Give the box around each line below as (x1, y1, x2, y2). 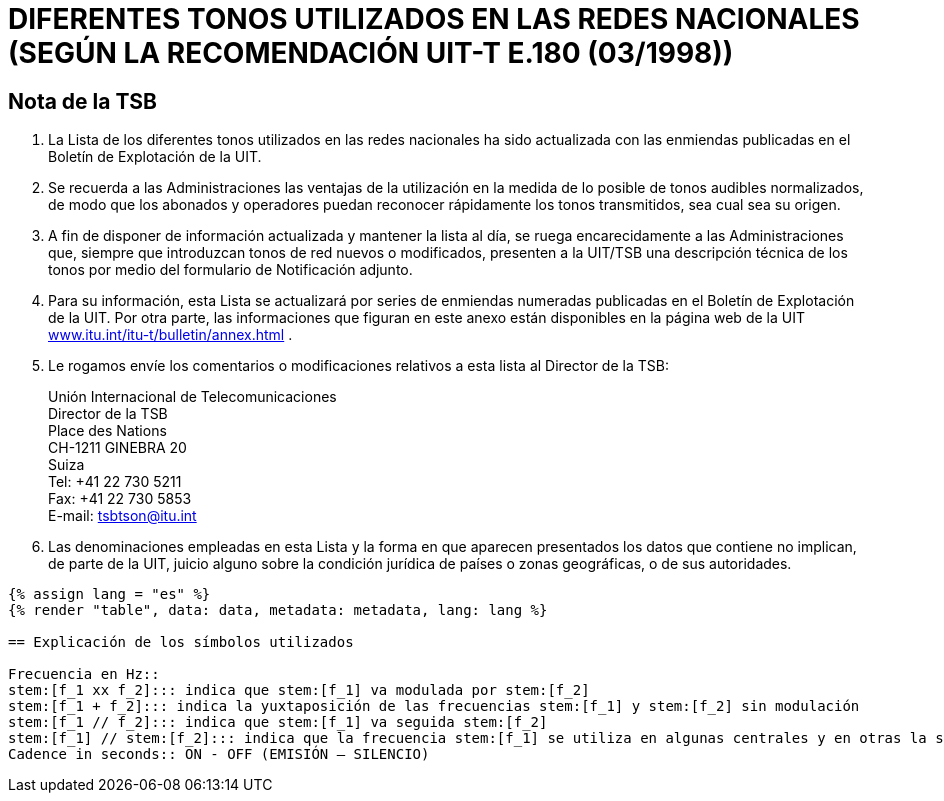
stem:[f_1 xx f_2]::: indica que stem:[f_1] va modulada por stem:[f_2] (8, 682, 590, 699)
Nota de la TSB (8, 88, 157, 114)
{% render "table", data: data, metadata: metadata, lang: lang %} (8, 602, 548, 619)
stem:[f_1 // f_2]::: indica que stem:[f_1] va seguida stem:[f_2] (8, 714, 548, 731)
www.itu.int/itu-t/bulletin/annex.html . (48, 326, 293, 344)
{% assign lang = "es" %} (8, 586, 211, 603)
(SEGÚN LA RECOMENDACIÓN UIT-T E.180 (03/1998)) (8, 36, 734, 70)
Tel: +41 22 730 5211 (48, 473, 182, 491)
